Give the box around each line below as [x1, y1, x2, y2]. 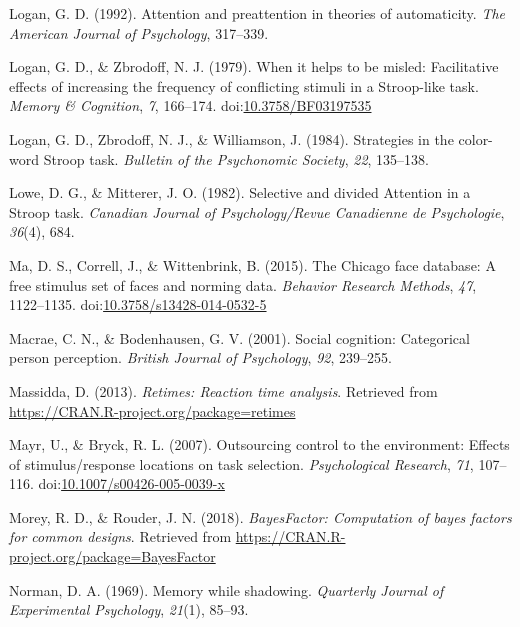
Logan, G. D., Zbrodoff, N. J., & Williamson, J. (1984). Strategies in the [9, 128, 454, 149]
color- [458, 128, 493, 149]
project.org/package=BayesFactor [9, 546, 216, 567]
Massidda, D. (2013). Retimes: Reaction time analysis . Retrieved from [9, 380, 438, 401]
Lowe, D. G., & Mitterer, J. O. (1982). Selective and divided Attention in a [9, 182, 471, 203]
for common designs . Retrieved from [9, 526, 232, 547]
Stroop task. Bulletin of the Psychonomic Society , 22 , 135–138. [43, 148, 429, 169]
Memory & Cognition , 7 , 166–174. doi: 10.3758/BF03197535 [9, 95, 372, 116]
